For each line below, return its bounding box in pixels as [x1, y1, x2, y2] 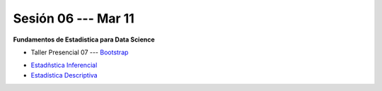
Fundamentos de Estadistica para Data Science [13, 35, 155, 44]
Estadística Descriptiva [30, 71, 98, 79]
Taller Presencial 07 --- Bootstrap [30, 48, 129, 56]
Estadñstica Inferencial [30, 61, 98, 70]
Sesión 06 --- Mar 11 [13, 11, 134, 26]
